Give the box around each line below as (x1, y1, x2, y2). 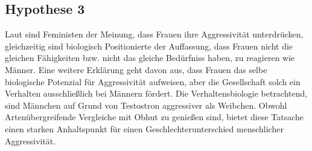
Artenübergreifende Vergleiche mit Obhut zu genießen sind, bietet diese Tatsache (5, 111, 304, 123)
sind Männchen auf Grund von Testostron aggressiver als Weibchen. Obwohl (5, 98, 287, 111)
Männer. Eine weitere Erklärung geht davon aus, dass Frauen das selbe (5, 63, 267, 75)
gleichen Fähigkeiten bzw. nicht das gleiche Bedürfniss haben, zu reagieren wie (5, 51, 295, 64)
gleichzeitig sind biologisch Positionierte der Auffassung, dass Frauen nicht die (5, 39, 293, 52)
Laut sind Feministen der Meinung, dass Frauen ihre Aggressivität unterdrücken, (5, 28, 304, 40)
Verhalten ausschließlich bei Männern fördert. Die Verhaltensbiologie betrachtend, (5, 87, 308, 100)
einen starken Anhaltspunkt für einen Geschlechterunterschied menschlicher (5, 122, 284, 135)
